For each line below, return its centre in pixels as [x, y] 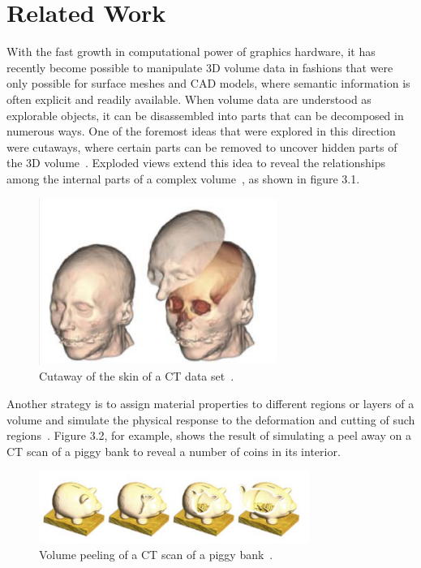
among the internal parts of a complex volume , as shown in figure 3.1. [183, 178]
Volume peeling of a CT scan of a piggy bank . [156, 555]
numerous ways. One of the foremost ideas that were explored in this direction [201, 131]
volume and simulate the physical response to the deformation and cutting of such [211, 419]
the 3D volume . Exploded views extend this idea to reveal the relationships [196, 163]
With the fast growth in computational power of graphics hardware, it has [191, 52]
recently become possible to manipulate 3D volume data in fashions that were [200, 67]
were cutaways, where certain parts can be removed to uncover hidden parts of [202, 146]
